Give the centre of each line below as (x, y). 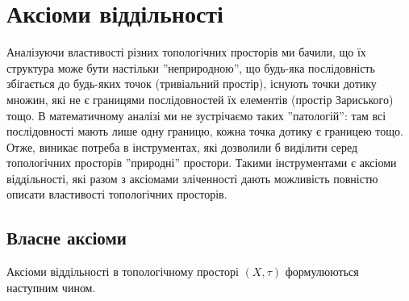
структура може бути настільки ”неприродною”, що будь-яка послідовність (191, 67)
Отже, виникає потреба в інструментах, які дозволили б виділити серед (182, 146)
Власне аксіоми (67, 238)
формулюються (322, 272)
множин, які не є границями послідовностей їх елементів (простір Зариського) (200, 99)
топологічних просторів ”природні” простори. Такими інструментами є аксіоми (202, 163)
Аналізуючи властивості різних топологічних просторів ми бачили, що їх (186, 52)
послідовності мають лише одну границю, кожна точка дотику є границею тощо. (205, 131)
